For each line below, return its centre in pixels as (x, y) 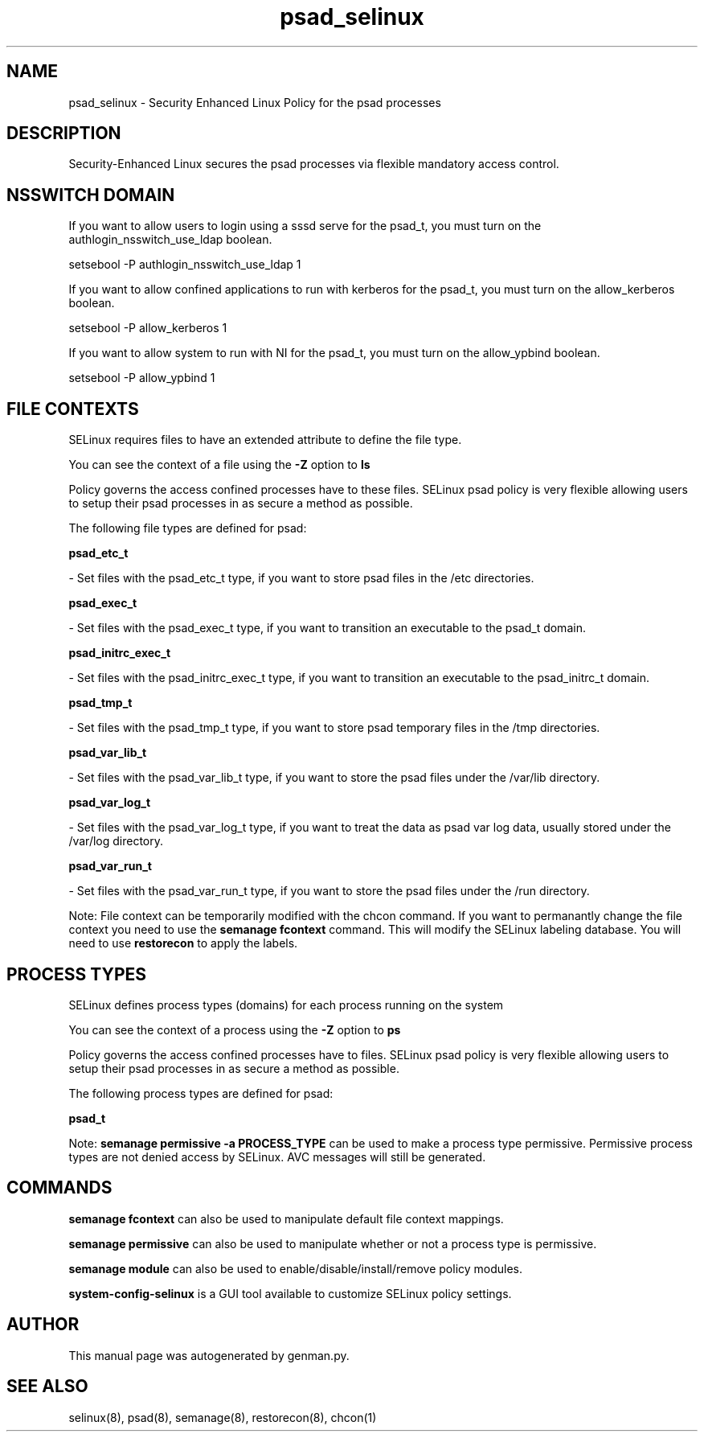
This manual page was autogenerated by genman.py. (209, 1355)
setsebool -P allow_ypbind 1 (142, 378)
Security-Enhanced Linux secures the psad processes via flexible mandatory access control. (314, 164)
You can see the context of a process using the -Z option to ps (235, 1029)
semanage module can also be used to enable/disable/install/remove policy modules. (296, 1268)
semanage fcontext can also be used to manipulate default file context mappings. (286, 1218)
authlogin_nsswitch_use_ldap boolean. (170, 240)
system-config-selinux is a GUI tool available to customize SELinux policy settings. (290, 1293)
